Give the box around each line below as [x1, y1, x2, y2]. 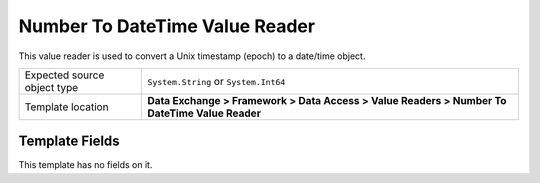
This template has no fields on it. [18, 159, 153, 171]
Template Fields [18, 133, 120, 150]
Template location [24, 100, 109, 114]
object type [24, 80, 79, 94]
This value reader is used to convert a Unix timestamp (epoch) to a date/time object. [18, 50, 366, 62]
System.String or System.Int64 [147, 74, 286, 88]
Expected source [24, 68, 105, 82]
